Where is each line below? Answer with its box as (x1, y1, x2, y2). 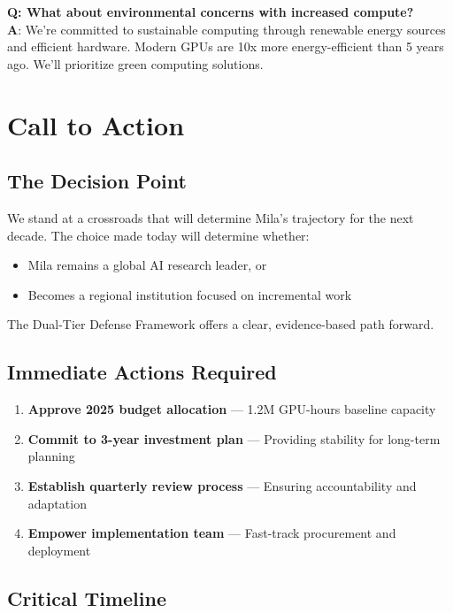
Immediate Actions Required (7, 358, 277, 386)
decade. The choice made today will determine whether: (7, 226, 310, 244)
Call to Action (7, 106, 185, 142)
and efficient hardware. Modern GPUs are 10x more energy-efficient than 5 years (7, 37, 444, 56)
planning (27, 447, 75, 465)
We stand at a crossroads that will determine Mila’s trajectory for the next (7, 208, 414, 226)
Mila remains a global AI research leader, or (27, 256, 267, 274)
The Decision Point (7, 167, 187, 195)
